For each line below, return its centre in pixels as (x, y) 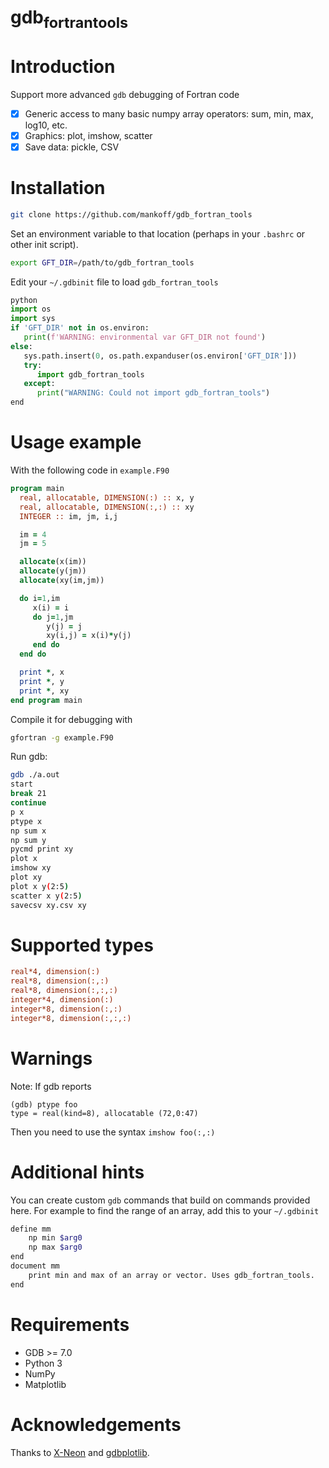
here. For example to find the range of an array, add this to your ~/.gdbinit (165, 1210)
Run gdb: (29, 757)
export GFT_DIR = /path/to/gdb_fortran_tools (102, 262)
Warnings (51, 1058)
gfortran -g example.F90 (62, 737)
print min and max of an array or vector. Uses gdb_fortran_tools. (171, 1275)
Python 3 (43, 1363)
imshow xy (31, 868)
